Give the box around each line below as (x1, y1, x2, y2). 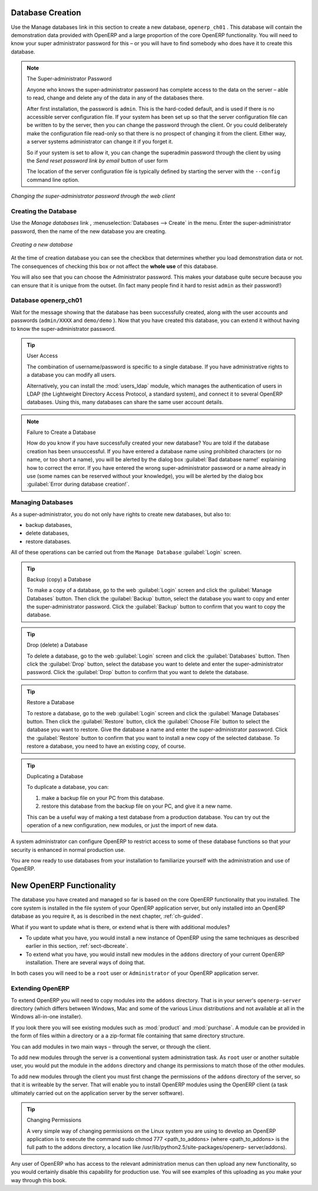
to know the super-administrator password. (11, 325, 116, 332)
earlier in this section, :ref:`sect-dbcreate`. (25, 943, 128, 950)
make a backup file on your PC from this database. (41, 794, 165, 801)
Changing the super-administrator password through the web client (11, 193, 175, 200)
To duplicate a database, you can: (26, 784, 109, 791)
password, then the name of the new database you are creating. (11, 227, 167, 235)
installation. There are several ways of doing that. (25, 959, 145, 966)
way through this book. (11, 1176, 67, 1183)
